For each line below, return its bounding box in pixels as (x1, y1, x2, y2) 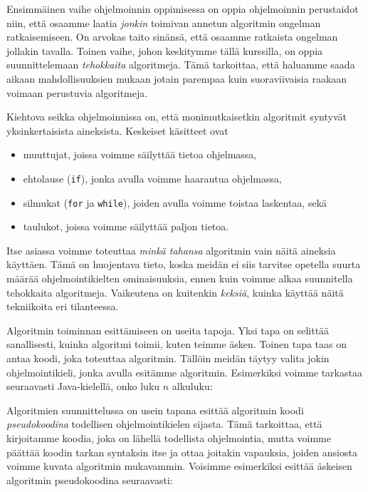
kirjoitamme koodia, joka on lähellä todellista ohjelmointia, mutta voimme (6, 430, 331, 445)
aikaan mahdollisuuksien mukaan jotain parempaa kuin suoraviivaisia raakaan (6, 71, 347, 86)
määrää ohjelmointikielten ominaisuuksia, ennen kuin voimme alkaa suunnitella (6, 271, 353, 286)
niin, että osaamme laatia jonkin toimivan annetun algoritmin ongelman (6, 15, 321, 30)
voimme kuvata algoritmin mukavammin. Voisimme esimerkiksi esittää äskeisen (6, 458, 352, 473)
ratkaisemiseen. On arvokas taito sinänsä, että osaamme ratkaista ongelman (6, 29, 338, 44)
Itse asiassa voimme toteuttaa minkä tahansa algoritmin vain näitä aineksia (6, 242, 336, 257)
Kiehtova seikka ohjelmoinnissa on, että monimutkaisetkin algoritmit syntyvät (6, 109, 347, 124)
